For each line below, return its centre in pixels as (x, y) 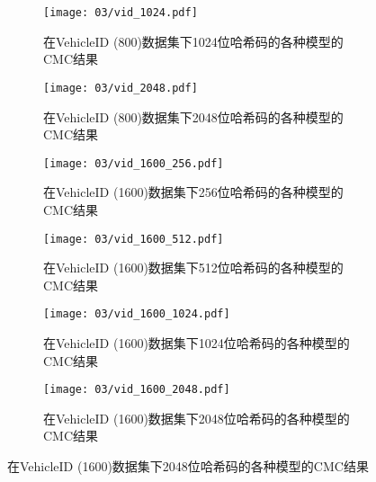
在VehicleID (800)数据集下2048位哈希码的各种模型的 (193, 116)
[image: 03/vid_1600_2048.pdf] (137, 390)
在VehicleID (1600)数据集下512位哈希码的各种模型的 (193, 268)
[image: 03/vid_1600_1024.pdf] (137, 314)
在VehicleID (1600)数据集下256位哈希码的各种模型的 (193, 192)
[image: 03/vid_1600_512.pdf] (134, 239)
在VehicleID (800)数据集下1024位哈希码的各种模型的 (193, 41)
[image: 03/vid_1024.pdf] (121, 13)
